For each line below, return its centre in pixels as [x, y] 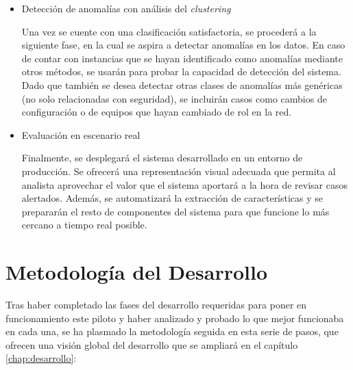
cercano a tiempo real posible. [84, 225]
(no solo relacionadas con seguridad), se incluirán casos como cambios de [174, 98]
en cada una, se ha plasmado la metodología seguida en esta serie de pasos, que [172, 331]
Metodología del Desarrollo [137, 272]
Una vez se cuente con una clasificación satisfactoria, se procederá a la [169, 31]
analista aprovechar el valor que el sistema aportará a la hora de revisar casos [184, 184]
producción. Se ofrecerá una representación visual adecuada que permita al [179, 171]
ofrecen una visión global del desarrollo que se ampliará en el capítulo [152, 344]
